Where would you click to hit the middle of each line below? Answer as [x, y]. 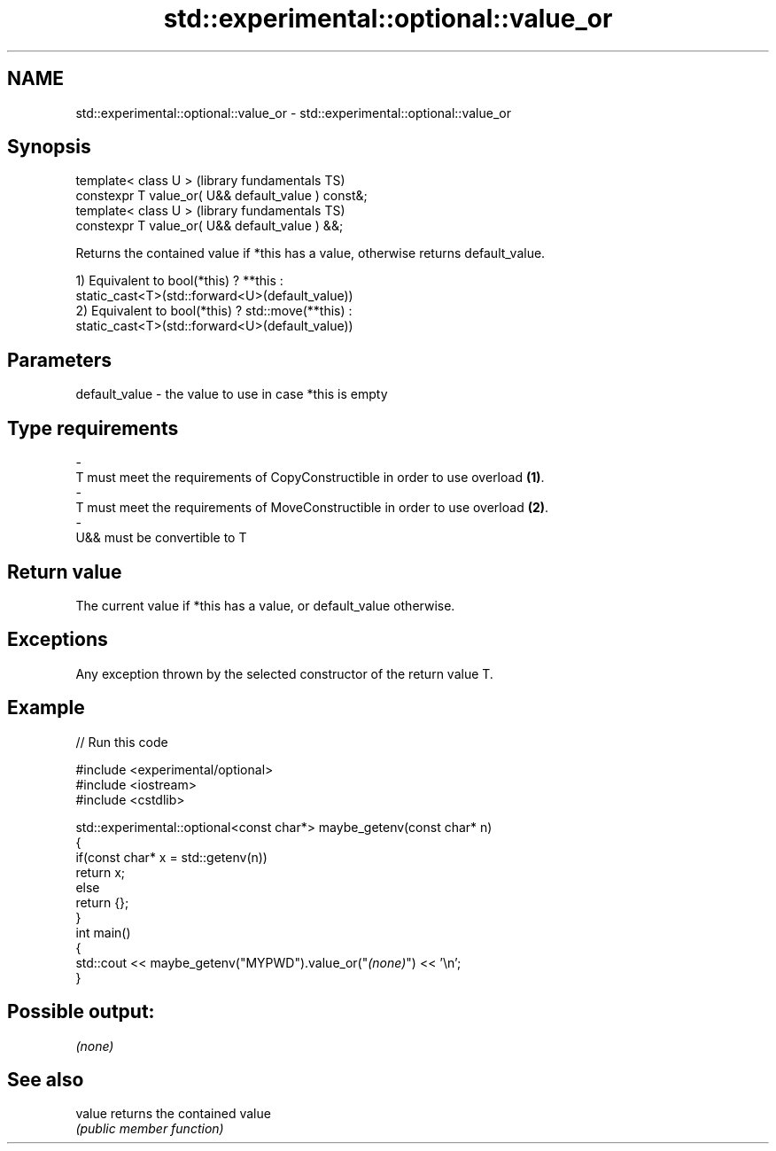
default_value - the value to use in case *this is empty [232, 394]
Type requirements [93, 428]
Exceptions [58, 640]
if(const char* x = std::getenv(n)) [171, 857]
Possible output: [81, 1012]
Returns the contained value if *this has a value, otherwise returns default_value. [310, 253]
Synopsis [49, 147]
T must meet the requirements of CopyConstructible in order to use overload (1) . [310, 478]
